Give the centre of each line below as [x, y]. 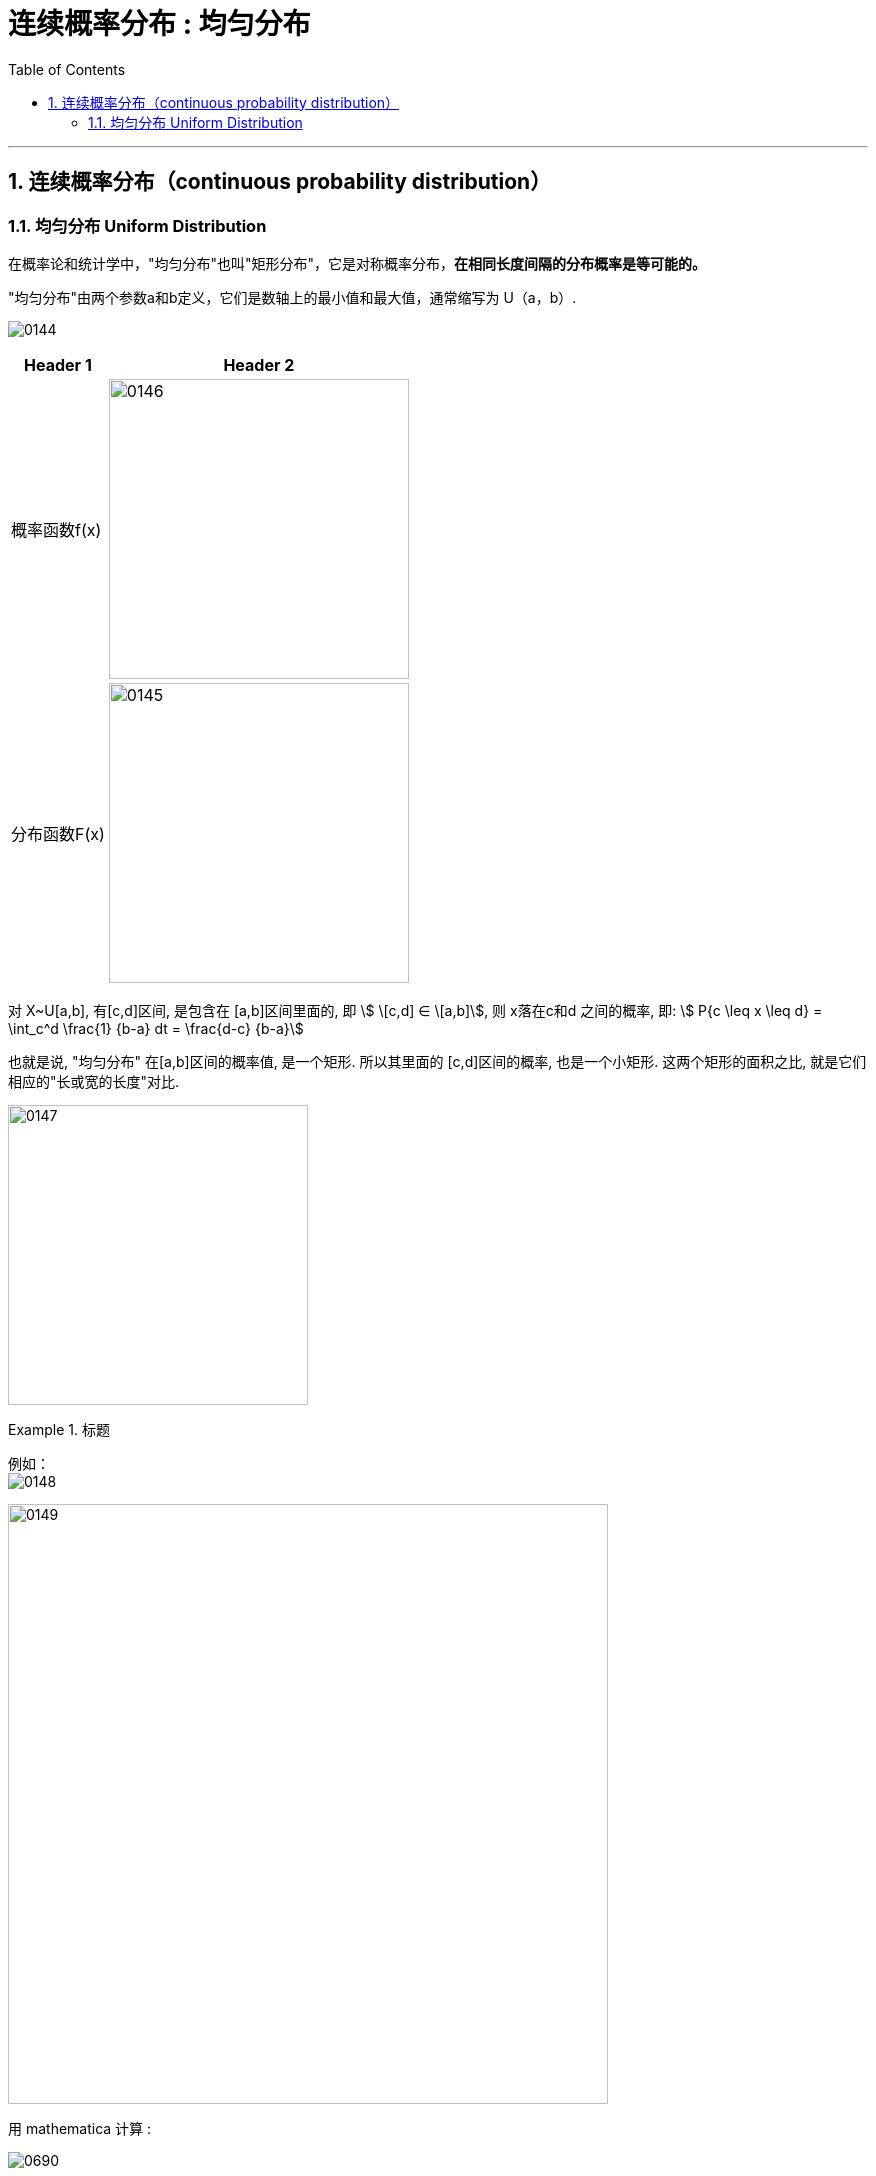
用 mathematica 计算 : [80, 2128]
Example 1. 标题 [59, 1429]
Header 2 [259, 364]
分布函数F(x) [58, 833]
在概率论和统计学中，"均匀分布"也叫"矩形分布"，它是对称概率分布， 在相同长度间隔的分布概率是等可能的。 [357, 263]
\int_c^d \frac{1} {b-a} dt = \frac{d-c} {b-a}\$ [156, 1028]
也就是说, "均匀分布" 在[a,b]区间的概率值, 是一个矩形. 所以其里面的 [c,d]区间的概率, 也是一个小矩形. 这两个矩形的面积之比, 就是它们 [437, 1061]
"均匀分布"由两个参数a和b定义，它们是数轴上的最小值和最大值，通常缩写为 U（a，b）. [292, 297]
